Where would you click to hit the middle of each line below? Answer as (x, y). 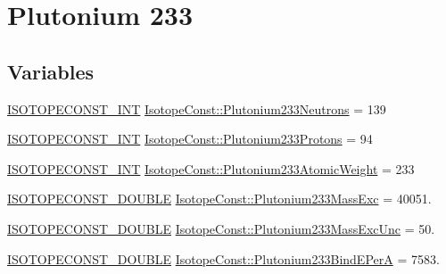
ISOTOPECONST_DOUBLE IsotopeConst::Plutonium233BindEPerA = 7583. (223, 258)
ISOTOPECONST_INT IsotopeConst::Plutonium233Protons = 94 (190, 139)
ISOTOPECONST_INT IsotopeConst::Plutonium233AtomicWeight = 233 (211, 168)
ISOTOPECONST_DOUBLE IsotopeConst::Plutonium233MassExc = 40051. (219, 199)
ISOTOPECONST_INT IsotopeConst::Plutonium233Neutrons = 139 (197, 108)
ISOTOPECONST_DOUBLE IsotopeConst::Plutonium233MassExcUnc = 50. (221, 228)
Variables (51, 71)
